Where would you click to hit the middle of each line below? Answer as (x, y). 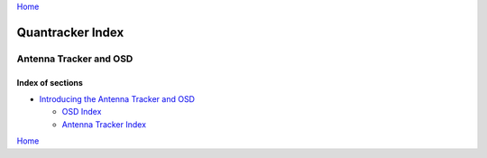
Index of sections (50, 82)
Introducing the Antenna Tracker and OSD (117, 98)
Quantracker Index (70, 32)
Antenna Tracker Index (104, 124)
